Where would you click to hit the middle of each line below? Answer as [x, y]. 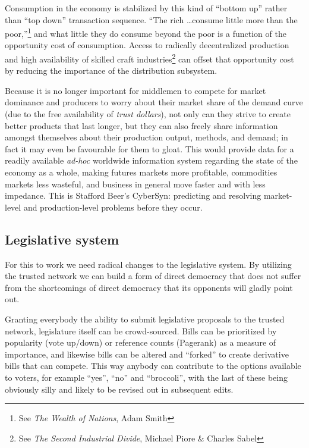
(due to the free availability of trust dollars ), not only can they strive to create [148, 114]
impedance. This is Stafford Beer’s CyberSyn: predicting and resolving [133, 195]
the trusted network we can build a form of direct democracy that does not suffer [153, 276]
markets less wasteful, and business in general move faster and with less [135, 184]
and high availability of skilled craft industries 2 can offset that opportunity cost [149, 58]
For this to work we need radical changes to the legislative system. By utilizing [148, 264]
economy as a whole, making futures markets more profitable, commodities [141, 172]
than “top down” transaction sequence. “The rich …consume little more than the [151, 19]
